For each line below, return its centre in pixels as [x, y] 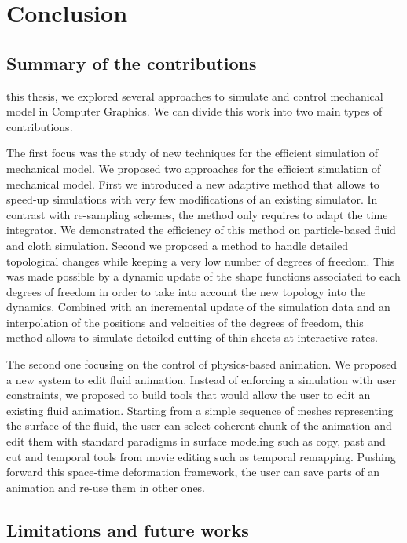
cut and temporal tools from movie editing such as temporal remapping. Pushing [201, 456]
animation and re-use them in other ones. [106, 487]
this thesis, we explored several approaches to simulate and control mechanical [195, 95]
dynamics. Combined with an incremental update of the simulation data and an [198, 307]
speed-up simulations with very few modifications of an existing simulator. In [192, 199]
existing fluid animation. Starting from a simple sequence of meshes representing [200, 410]
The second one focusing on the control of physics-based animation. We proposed [202, 364]
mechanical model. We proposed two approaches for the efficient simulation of [194, 168]
